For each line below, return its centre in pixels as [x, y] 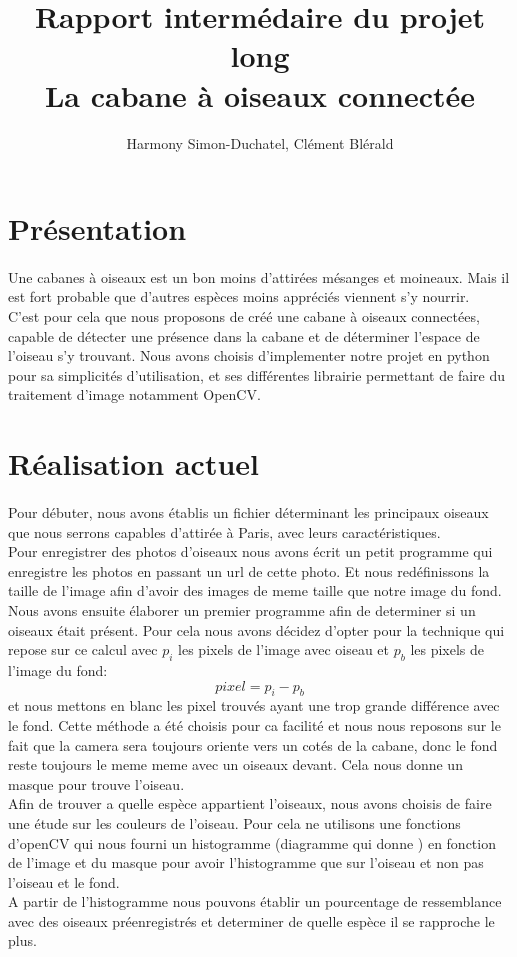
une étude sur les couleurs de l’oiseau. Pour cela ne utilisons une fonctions [234, 822]
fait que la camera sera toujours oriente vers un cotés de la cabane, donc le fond [253, 744]
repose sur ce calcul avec [83, 649]
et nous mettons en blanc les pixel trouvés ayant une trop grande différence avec [254, 705]
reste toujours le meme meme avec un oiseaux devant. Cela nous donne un [235, 764]
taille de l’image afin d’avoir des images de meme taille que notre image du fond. [255, 590]
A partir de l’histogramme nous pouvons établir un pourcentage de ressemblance [255, 901]
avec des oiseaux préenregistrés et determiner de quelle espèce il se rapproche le [251, 920]
